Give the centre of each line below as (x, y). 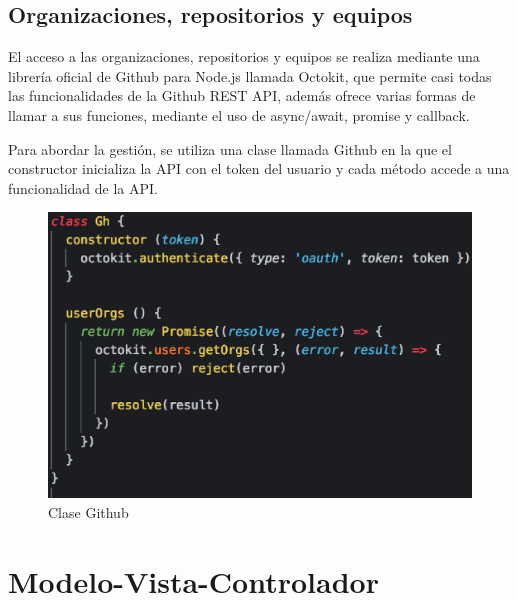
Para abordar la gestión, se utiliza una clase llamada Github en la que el (230, 148)
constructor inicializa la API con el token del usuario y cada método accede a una (259, 168)
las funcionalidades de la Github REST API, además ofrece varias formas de (242, 95)
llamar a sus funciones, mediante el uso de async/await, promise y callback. (239, 114)
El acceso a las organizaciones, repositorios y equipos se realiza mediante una (244, 56)
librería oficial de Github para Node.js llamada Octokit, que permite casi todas (250, 75)
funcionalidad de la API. (83, 187)
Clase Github (88, 512)
